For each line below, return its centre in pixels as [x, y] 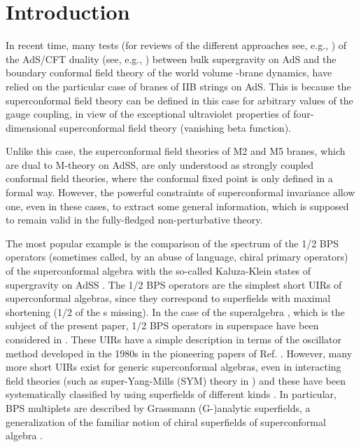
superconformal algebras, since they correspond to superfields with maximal [168, 298]
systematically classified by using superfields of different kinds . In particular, [171, 394]
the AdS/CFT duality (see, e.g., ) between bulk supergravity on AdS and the [171, 59]
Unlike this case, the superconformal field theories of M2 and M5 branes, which [176, 151]
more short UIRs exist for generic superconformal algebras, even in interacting [174, 367]
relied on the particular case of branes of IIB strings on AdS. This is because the [178, 86]
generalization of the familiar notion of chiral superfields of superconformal [166, 421]
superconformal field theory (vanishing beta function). [175, 127]
